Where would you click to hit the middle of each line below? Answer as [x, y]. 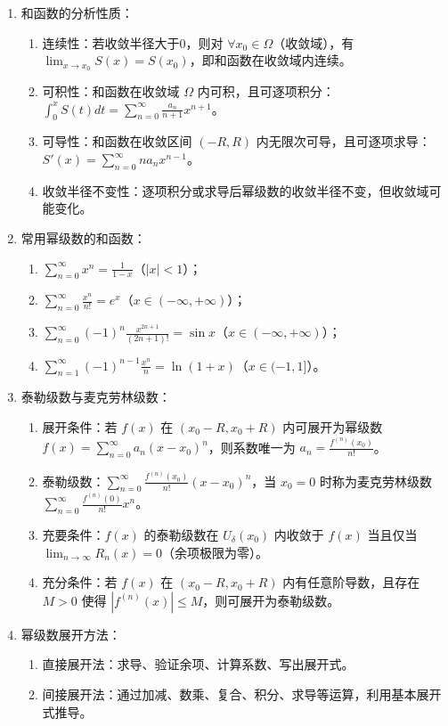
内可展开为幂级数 [333, 426]
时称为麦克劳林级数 [376, 481]
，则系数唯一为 [252, 447]
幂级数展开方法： [71, 634]
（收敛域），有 [314, 42]
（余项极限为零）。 [216, 552]
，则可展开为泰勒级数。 [271, 600]
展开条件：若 [80, 426]
